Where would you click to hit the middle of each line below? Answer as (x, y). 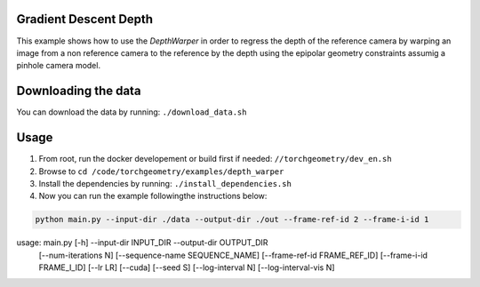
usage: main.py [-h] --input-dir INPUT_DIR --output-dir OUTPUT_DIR (142, 243)
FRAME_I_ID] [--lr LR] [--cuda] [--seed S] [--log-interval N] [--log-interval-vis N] (187, 267)
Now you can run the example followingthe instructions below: (153, 196)
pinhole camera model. (59, 66)
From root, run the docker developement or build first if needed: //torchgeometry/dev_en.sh (215, 159)
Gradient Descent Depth (85, 19)
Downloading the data (79, 91)
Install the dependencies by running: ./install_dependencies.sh (165, 183)
